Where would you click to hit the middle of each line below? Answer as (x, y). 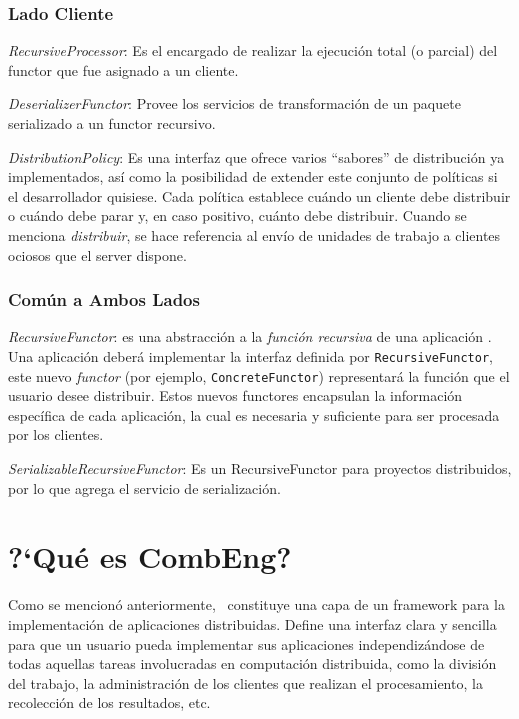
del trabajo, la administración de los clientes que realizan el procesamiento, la (245, 682)
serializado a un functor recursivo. (112, 123)
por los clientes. (56, 434)
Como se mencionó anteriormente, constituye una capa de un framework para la (256, 604)
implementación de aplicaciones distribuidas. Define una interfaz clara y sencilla (252, 623)
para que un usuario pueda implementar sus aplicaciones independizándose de (246, 643)
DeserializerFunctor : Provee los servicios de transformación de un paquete (234, 103)
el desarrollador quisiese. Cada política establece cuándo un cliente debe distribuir (259, 195)
